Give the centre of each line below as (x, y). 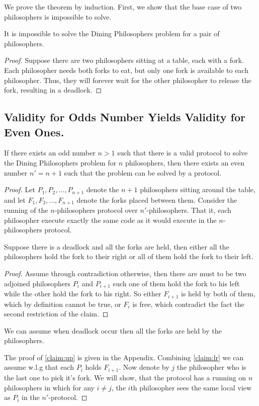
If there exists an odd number (50, 153)
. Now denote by (144, 367)
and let (15, 199)
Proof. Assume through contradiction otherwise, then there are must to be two (125, 273)
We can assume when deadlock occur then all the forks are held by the (113, 330)
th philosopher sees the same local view (191, 387)
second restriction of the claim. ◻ (56, 314)
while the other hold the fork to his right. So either (83, 294)
